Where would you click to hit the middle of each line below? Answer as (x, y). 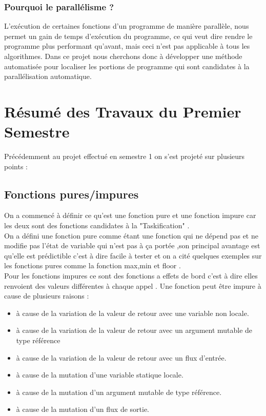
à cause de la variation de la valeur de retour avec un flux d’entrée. (121, 357)
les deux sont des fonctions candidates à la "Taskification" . (97, 225)
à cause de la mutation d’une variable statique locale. (100, 375)
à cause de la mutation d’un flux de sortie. (83, 409)
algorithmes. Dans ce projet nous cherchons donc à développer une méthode (123, 56)
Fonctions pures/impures (71, 194)
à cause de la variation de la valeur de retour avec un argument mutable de (134, 330)
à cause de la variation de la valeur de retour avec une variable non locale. (132, 313)
